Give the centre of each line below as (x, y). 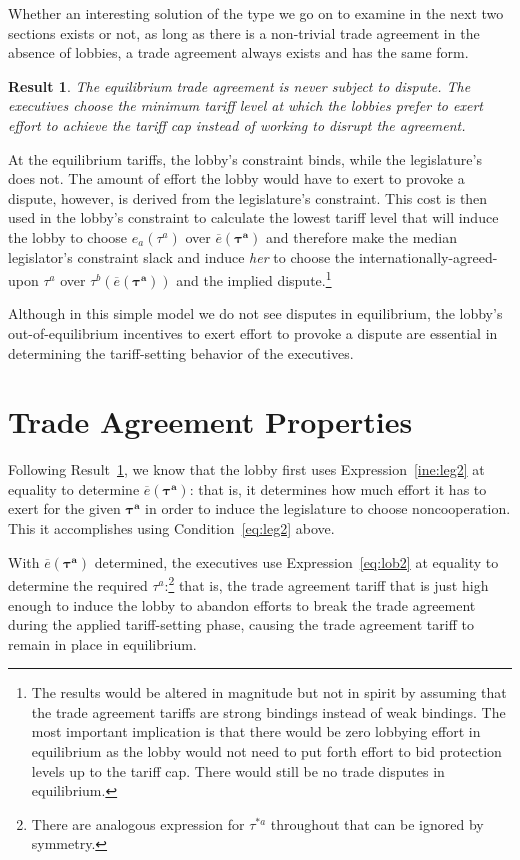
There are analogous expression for (138, 823)
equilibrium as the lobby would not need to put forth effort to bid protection (266, 751)
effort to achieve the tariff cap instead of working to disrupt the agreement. (237, 124)
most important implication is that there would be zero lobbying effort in (256, 731)
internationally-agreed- (428, 256)
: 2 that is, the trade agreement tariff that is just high (326, 583)
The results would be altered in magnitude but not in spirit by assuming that (269, 692)
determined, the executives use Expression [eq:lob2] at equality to (296, 561)
